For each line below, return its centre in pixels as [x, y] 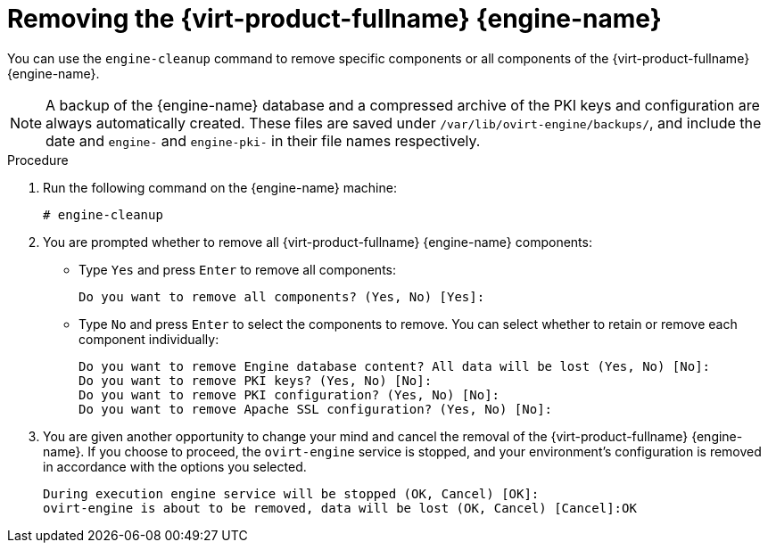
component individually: [149, 339]
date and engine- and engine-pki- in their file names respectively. [263, 140]
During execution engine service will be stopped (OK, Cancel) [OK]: [291, 493]
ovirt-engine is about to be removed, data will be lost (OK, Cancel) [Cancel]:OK [340, 508]
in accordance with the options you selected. [175, 466]
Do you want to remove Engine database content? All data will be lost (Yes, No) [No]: [395, 366]
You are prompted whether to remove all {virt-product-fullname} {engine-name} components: [318, 242]
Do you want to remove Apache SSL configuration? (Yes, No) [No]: [316, 409]
